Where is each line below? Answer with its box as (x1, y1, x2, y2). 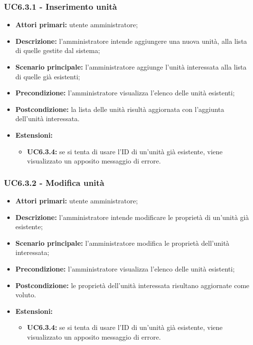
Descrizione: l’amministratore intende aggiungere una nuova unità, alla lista (15, 36, 247, 46)
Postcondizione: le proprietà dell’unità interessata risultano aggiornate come (15, 280, 250, 290)
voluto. (15, 290, 36, 300)
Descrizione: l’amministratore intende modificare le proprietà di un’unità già (15, 212, 249, 222)
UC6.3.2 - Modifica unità (4, 176, 104, 188)
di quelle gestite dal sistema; (15, 45, 100, 55)
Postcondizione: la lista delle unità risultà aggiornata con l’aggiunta (15, 104, 224, 114)
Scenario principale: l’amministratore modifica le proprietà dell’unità (15, 237, 230, 248)
